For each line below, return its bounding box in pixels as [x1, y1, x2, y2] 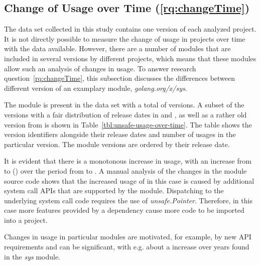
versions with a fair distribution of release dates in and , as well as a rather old [4, 109, 247, 119]
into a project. [4, 214, 48, 225]
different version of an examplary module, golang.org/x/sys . [4, 82, 187, 93]
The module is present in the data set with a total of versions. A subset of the [4, 99, 244, 110]
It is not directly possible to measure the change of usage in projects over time [4, 33, 245, 44]
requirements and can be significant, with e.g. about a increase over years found [4, 241, 249, 252]
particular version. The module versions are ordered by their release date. [4, 139, 230, 149]
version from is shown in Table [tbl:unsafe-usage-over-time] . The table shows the [4, 119, 252, 129]
